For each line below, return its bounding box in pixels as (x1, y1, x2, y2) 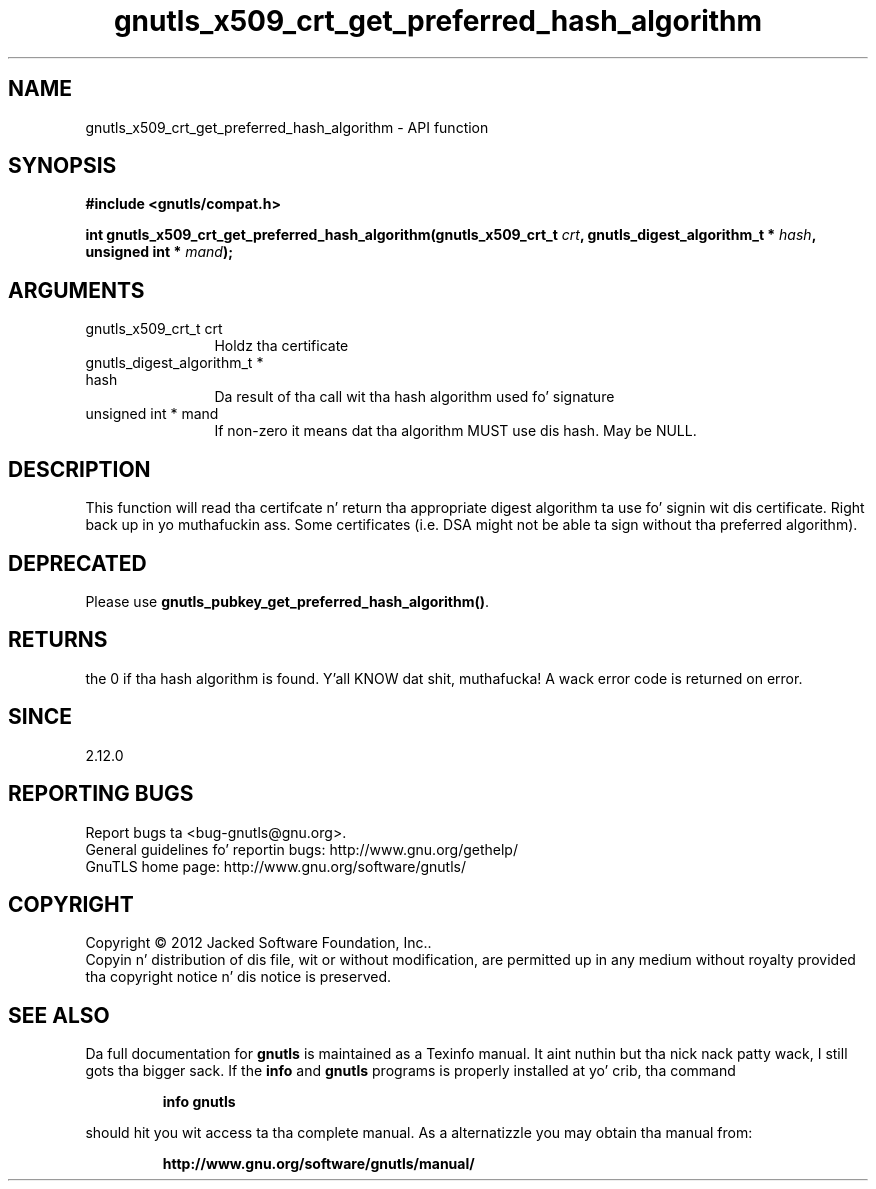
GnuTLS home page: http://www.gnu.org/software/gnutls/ (85, 857, 466, 875)
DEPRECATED (8, 550, 147, 576)
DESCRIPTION (8, 456, 151, 482)
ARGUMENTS (8, 277, 145, 303)
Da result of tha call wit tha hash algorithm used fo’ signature (214, 388, 615, 406)
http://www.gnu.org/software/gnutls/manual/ (162, 1155, 475, 1173)
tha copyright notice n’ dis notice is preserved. (85, 968, 392, 986)
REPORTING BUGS (8, 781, 194, 807)
